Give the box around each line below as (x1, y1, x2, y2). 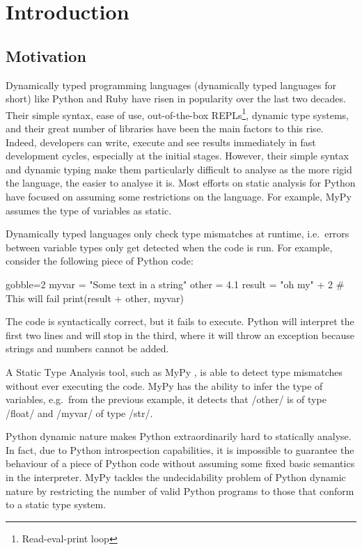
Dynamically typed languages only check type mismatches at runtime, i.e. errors (6, 226, 349, 241)
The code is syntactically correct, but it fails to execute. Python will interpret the (6, 314, 354, 329)
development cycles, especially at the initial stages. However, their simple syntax (6, 148, 349, 163)
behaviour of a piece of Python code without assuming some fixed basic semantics (6, 456, 355, 471)
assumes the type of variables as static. (6, 203, 172, 217)
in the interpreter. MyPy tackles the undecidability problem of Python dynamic (6, 470, 346, 485)
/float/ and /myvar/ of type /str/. (6, 405, 153, 420)
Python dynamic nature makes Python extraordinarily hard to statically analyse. (6, 429, 352, 443)
